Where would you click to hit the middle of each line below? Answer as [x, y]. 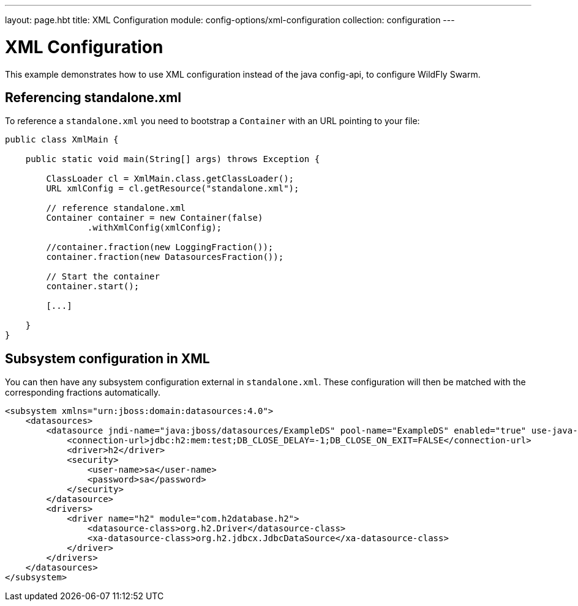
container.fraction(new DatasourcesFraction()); [165, 257]
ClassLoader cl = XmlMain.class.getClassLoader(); [170, 179]
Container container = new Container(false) [155, 218]
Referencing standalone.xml [93, 97]
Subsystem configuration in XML [107, 358]
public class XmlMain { [62, 140]
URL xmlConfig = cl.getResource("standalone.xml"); [173, 189]
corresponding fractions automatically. [83, 393]
